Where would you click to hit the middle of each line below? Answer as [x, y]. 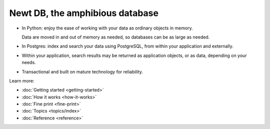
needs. [29, 62]
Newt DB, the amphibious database [84, 13]
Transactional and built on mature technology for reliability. [82, 71]
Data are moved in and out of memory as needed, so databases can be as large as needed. [116, 37]
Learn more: [22, 80]
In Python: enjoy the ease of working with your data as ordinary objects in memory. [107, 28]
